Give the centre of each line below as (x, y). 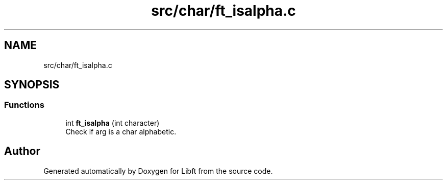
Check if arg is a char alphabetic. (121, 131)
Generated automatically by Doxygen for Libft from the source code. (158, 171)
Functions (24, 105)
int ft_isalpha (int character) (113, 123)
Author (22, 151)
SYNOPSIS (32, 85)
